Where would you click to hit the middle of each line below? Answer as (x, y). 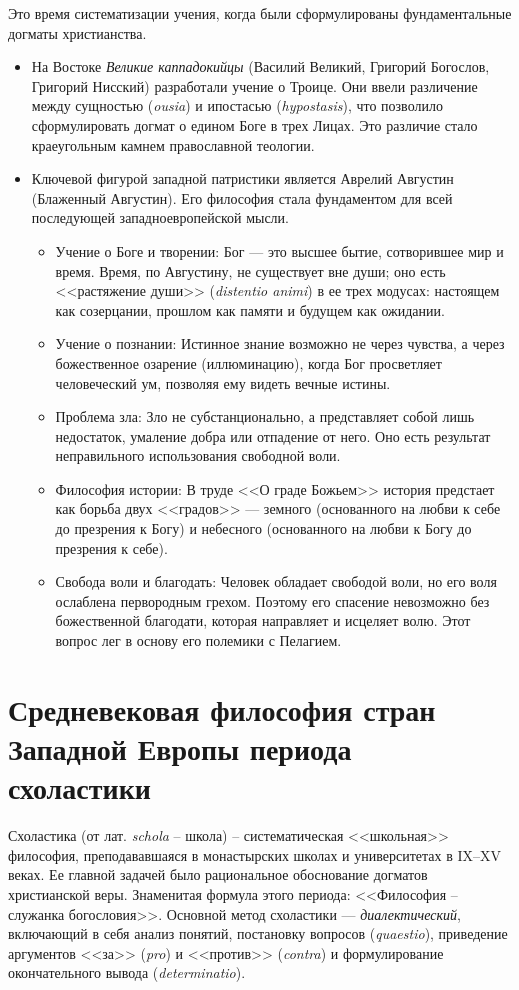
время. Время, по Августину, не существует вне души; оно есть (250, 270)
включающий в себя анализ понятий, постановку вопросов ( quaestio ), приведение (258, 933)
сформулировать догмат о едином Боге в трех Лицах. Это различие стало (254, 124)
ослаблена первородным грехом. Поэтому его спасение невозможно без (272, 600)
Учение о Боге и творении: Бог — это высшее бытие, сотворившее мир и (279, 250)
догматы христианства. (77, 32)
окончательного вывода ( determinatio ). (127, 972)
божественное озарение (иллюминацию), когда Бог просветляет (248, 362)
